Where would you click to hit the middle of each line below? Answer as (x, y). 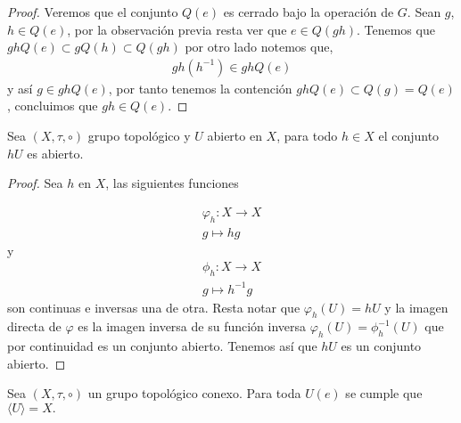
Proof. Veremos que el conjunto (93, 12)
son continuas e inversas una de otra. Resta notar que (154, 307)
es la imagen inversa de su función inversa (192, 326)
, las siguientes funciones (172, 183)
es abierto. (55, 153)
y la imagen (416, 307)
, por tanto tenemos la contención (200, 88)
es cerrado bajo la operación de (309, 12)
